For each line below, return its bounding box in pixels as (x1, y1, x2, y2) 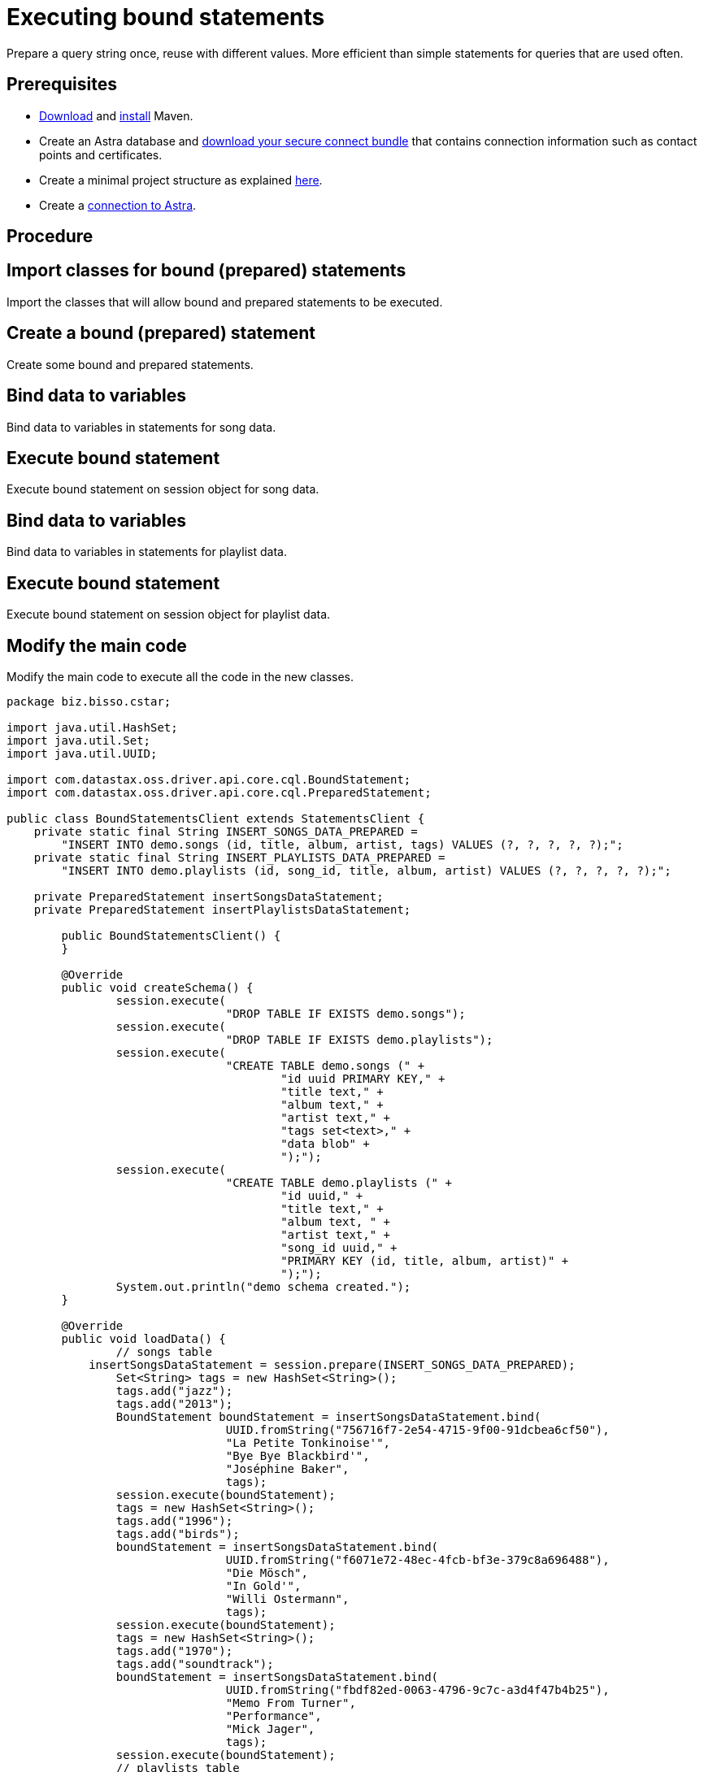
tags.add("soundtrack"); (115, 1657, 274, 1670)
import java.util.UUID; (7, 746, 158, 760)
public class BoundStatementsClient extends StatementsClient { (7, 811, 425, 825)
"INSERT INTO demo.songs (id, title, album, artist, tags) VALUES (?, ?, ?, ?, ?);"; (61, 837, 624, 851)
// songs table (115, 1344, 212, 1358)
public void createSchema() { (61, 980, 254, 994)
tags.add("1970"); (115, 1644, 233, 1657)
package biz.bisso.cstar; (7, 694, 172, 708)
